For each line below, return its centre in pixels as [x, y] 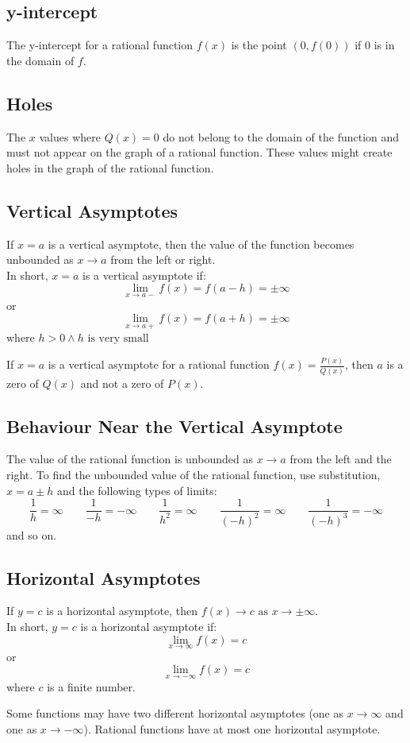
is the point [259, 45]
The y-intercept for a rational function [100, 45]
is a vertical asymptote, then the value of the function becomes [201, 244]
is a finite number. [91, 686]
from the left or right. [163, 259]
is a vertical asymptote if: [144, 275]
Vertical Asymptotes [92, 210]
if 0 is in [375, 45]
